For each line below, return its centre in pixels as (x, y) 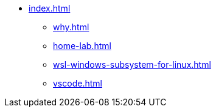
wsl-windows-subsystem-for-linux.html (132, 64)
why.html (71, 27)
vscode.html (78, 83)
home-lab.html (82, 46)
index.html (50, 8)
